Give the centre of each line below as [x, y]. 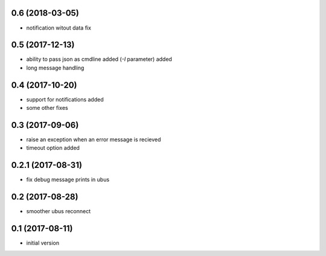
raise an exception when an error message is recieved [94, 139]
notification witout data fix [59, 28]
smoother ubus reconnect [59, 211]
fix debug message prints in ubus [68, 180]
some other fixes [47, 108]
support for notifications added [65, 99]
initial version [43, 243]
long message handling [55, 68]
